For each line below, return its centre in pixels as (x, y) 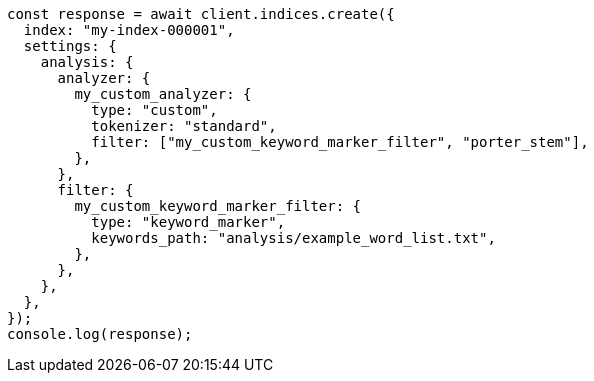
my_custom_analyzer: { (163, 94)
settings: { (70, 46)
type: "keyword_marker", (188, 222)
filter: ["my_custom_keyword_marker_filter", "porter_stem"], (340, 142)
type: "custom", (154, 110)
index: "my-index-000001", (129, 30)
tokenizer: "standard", (184, 126)
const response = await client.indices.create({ (201, 14)
